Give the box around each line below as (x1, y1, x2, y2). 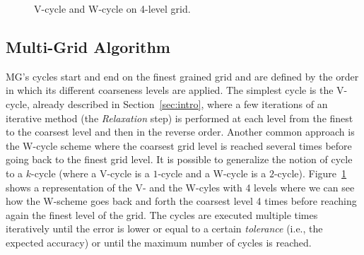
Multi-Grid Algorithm (6, 35, 170, 57)
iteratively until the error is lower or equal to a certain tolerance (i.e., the (6, 221, 323, 236)
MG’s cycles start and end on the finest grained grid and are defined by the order (6, 69, 359, 83)
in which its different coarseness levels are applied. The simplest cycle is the (6, 83, 334, 97)
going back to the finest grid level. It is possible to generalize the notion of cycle (6, 152, 353, 167)
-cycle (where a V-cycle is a (31, 165, 150, 180)
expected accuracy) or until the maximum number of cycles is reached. (6, 235, 312, 249)
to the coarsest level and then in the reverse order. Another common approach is (6, 124, 355, 139)
